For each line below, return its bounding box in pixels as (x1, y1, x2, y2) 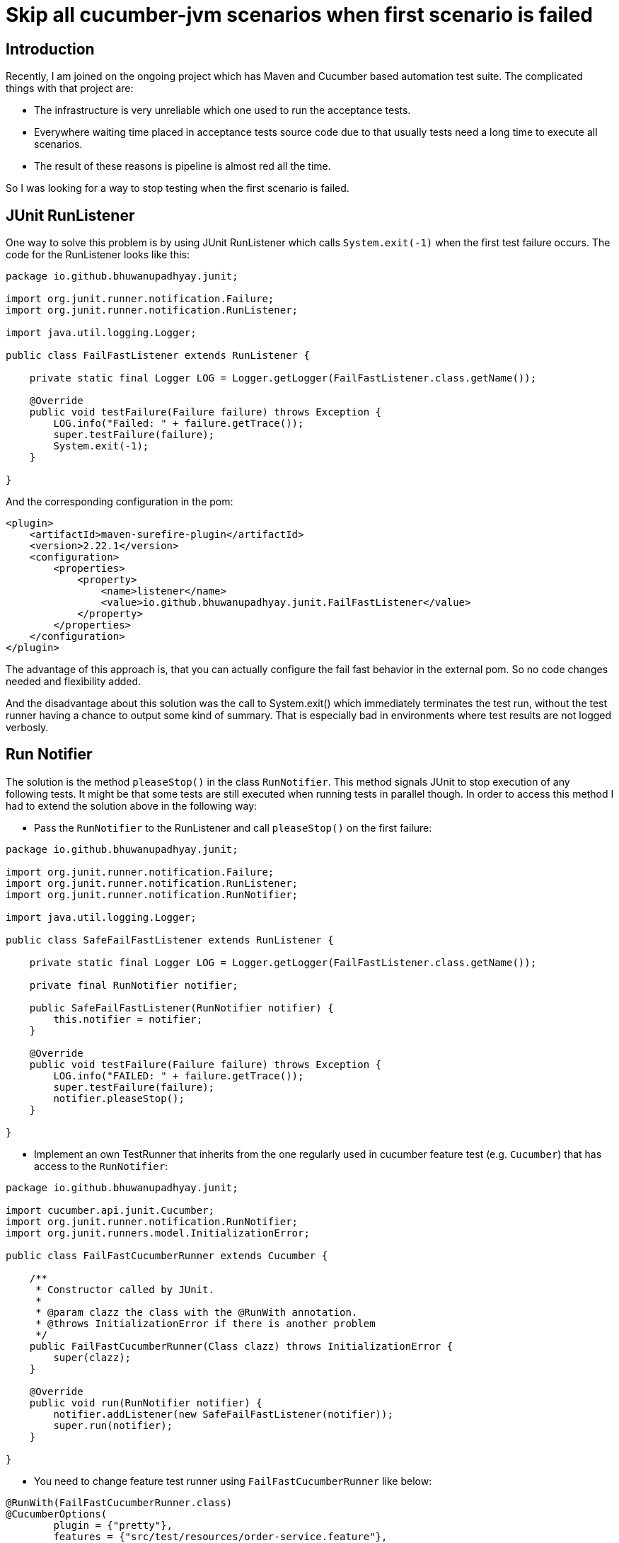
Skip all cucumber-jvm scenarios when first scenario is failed (6, 3, 593, 27)
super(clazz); (53, 1351, 132, 1363)
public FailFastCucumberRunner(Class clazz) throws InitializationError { (29, 1340, 453, 1352)
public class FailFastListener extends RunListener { (6, 350, 310, 362)
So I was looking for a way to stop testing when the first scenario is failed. (6, 182, 349, 195)
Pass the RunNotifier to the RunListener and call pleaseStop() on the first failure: (34, 821, 432, 834)
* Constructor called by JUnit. (35, 1283, 215, 1295)
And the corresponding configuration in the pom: (6, 495, 233, 508)
